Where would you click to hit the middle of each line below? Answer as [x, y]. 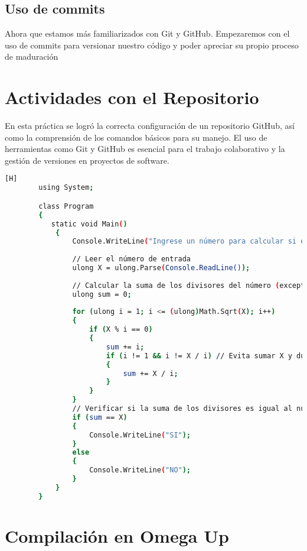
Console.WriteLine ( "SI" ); [140, 435]
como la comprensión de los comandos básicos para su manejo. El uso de [136, 137]
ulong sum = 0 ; [102, 294]
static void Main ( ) [89, 224]
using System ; [66, 188]
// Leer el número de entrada [132, 259]
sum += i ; [125, 347]
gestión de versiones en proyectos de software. [87, 160]
